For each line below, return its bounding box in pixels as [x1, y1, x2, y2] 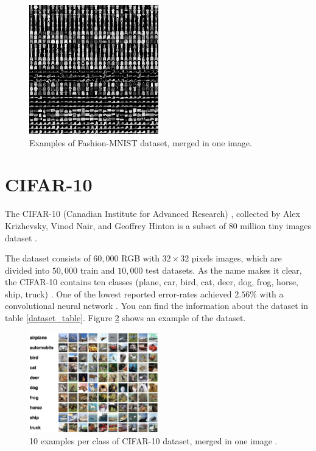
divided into [5, 263, 50, 276]
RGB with [121, 252, 160, 265]
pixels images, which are [191, 252, 282, 265]
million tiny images [240, 219, 312, 232]
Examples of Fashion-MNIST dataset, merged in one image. [29, 136, 252, 149]
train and [80, 263, 115, 276]
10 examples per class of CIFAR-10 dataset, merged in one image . [29, 435, 278, 447]
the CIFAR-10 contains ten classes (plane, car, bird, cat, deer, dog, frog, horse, [5, 275, 299, 288]
